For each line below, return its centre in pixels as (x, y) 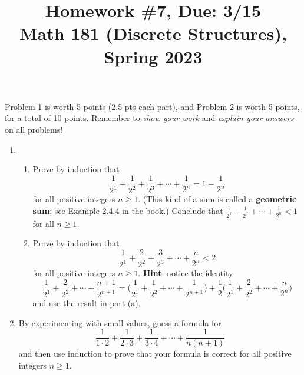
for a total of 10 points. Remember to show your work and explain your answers (149, 118)
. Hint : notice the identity (186, 273)
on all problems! (34, 129)
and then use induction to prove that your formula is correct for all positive (155, 354)
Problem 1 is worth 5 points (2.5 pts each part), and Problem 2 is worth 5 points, (152, 106)
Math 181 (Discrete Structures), (153, 33)
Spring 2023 (153, 56)
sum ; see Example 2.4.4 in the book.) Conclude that (128, 210)
